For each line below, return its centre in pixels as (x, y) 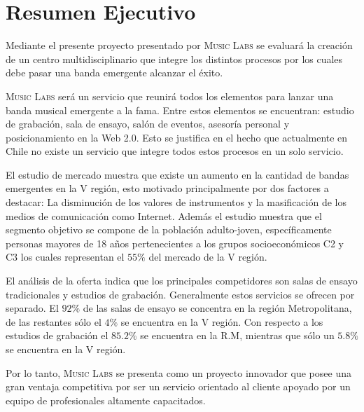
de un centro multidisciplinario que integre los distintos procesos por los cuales (174, 59)
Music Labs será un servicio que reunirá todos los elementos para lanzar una (170, 96)
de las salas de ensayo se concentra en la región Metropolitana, (217, 308)
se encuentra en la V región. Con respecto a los (222, 321)
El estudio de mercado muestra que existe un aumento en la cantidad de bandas (177, 174)
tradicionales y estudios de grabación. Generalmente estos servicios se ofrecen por (180, 294)
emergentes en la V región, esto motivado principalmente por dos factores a (167, 188)
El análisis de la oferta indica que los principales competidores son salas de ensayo (182, 281)
